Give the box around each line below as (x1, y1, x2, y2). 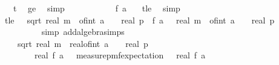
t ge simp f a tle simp (13, 2, 180, 14)
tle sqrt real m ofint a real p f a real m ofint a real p (4, 13, 275, 26)
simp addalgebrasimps (41, 25, 125, 38)
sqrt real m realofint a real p (17, 37, 148, 49)
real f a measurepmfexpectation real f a (34, 49, 206, 61)
